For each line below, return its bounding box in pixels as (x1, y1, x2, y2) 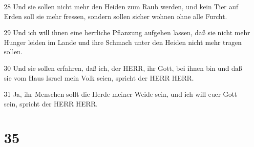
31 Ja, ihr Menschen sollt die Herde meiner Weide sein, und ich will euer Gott (4, 89, 237, 99)
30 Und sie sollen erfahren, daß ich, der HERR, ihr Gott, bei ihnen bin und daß (4, 63, 242, 73)
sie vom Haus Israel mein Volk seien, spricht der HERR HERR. (4, 72, 194, 83)
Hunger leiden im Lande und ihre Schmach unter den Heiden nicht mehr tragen (4, 37, 242, 47)
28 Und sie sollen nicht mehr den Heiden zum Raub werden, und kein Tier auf (4, 1, 238, 11)
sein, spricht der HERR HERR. (4, 98, 98, 108)
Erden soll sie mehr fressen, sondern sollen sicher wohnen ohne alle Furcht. (4, 11, 227, 21)
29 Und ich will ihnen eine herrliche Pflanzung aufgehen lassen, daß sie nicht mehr (4, 27, 250, 38)
